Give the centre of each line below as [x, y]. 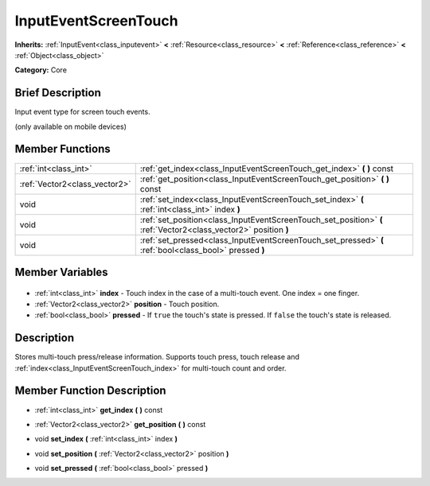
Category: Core [41, 70]
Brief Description [58, 93]
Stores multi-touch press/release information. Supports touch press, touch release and [157, 357]
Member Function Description [90, 391]
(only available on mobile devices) [70, 126]
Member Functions [63, 149]
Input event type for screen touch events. [82, 112]
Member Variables [61, 272]
